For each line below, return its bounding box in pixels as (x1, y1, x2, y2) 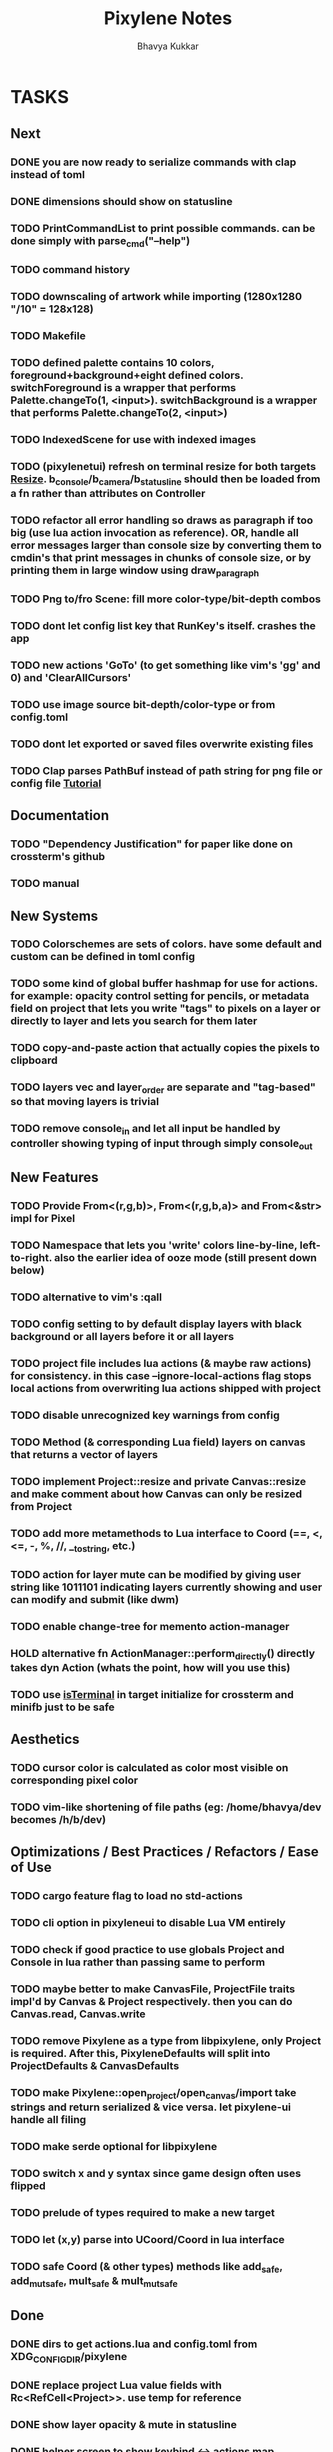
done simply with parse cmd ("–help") (10, 234, 191, 250)
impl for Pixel (10, 1212, 76, 1226)
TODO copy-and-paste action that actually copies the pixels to (10, 1041, 320, 1055)
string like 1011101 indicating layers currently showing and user (10, 1580, 323, 1594)
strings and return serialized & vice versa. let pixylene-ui (10, 2100, 292, 2114)
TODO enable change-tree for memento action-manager (10, 1619, 290, 1633)
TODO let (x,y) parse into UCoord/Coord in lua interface (10, 2232, 285, 2246)
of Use (10, 1859, 52, 1876)
